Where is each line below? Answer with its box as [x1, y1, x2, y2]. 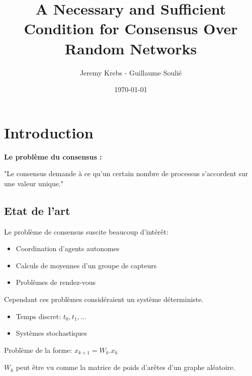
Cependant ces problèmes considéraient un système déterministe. [4, 293, 204, 304]
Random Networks [64, 38, 197, 58]
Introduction [4, 122, 94, 142]
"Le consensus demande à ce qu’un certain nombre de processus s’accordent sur [4, 168, 248, 179]
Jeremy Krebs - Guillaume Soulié [79, 67, 182, 78]
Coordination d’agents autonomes [16, 243, 120, 254]
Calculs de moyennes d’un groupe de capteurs [16, 260, 157, 270]
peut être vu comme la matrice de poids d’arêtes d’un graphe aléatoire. [16, 362, 235, 372]
